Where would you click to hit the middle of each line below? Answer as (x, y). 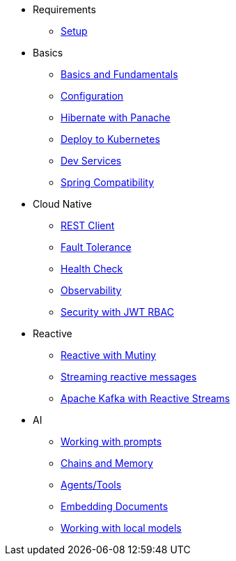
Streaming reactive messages (129, 377)
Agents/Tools (91, 485)
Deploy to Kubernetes (110, 139)
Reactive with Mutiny (109, 355)
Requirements (64, 9)
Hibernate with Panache (116, 117)
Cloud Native (62, 204)
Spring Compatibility (108, 182)
